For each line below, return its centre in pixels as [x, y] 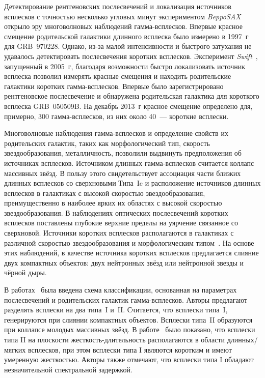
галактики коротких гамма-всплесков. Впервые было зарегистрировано [114, 86]
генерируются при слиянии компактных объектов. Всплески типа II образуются [128, 319]
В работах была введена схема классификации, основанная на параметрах [121, 290]
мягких [15, 349]
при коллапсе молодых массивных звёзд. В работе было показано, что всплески [130, 329]
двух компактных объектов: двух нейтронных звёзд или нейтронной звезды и [124, 262]
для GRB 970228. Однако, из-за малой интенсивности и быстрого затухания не [128, 46]
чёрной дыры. [25, 272]
